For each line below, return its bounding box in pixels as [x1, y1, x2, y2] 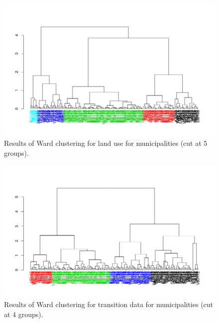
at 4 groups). [4, 309, 43, 319]
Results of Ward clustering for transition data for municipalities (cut [4, 299, 214, 310]
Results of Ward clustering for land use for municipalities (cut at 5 [4, 138, 208, 148]
